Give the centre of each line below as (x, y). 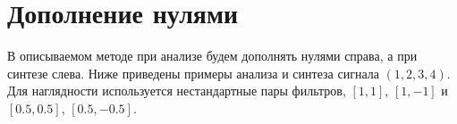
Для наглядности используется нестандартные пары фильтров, (177, 91)
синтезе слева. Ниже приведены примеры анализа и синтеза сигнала (193, 73)
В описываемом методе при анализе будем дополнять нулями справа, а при (212, 56)
